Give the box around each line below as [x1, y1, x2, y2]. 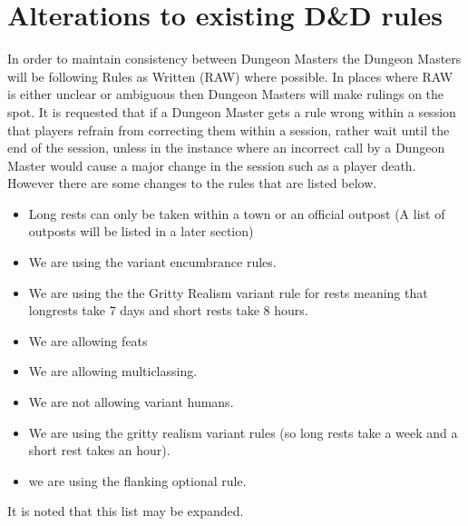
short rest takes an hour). [28, 441, 171, 460]
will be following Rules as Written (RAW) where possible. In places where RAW [7, 66, 453, 85]
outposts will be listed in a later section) [28, 222, 254, 241]
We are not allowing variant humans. [28, 392, 234, 412]
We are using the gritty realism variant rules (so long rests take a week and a [28, 422, 458, 442]
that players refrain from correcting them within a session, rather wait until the [7, 120, 450, 139]
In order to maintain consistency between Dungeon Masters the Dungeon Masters [7, 49, 462, 68]
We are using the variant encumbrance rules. [28, 253, 277, 272]
